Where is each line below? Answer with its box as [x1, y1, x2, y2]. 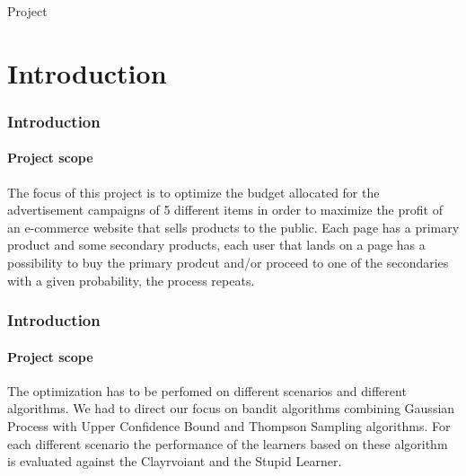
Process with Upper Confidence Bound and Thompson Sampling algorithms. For [7, 417, 451, 435]
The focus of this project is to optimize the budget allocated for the [7, 182, 380, 201]
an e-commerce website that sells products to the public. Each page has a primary [7, 217, 460, 236]
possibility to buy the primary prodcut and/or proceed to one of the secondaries [7, 252, 449, 271]
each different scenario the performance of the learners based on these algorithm [7, 434, 448, 453]
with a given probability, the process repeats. [7, 270, 255, 289]
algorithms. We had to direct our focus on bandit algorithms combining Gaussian [7, 399, 455, 418]
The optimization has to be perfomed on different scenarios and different [7, 381, 407, 400]
